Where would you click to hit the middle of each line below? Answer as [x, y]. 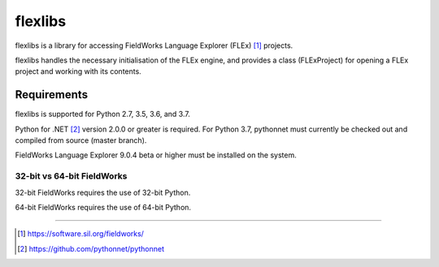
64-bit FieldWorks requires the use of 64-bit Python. [103, 207]
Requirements [52, 95]
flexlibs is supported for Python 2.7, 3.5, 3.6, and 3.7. [102, 114]
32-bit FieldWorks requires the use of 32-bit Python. [103, 192]
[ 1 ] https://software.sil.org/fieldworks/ [80, 234]
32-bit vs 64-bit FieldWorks [71, 176]
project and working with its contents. [78, 71]
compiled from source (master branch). [81, 140]
